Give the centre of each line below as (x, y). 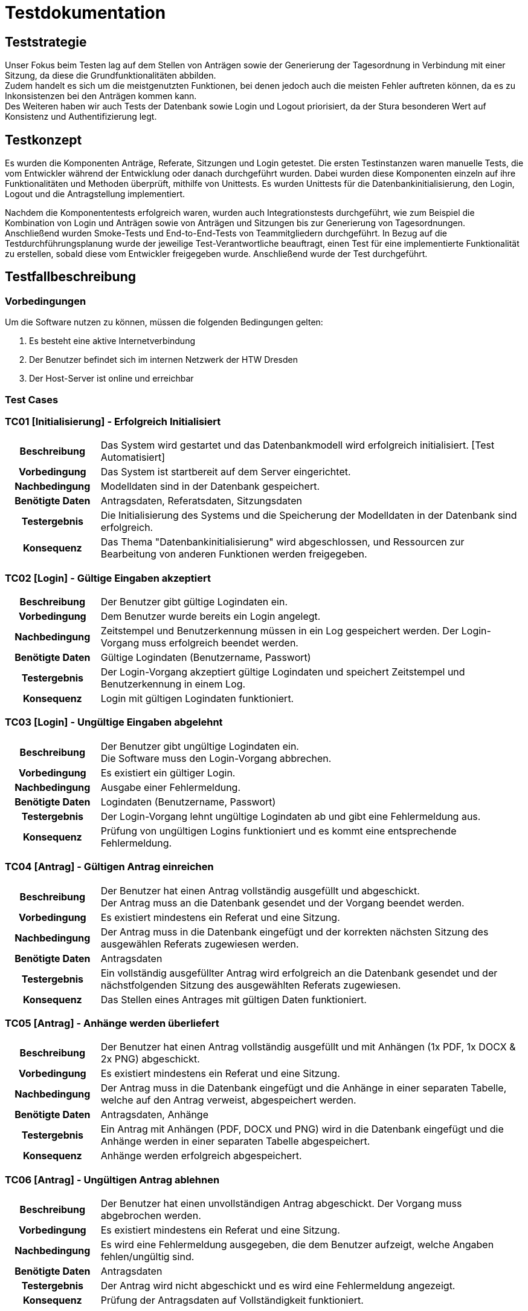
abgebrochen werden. (151, 1216)
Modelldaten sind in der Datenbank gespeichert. (210, 486)
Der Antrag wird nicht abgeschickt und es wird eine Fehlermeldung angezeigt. (278, 1286)
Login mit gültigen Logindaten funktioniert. (197, 699)
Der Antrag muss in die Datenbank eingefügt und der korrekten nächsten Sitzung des (295, 932)
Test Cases (32, 399)
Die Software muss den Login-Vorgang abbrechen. (216, 758)
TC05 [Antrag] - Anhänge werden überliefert (112, 1023)
